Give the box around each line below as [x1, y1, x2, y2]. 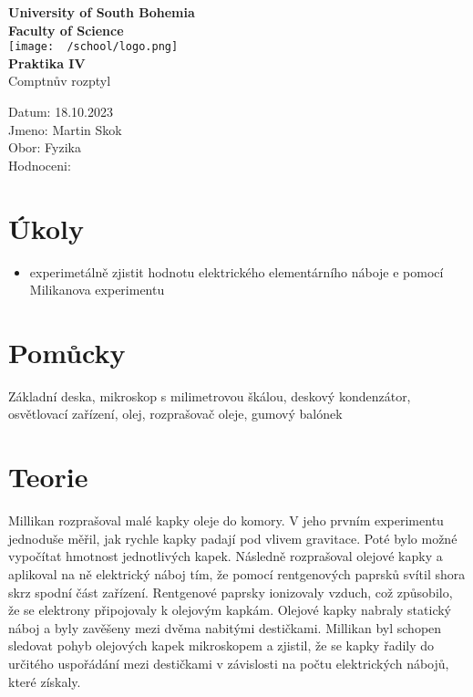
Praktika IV [8, 53, 86, 72]
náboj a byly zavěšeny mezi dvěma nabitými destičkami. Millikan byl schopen [8, 618, 442, 637]
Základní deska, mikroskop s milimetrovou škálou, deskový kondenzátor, [8, 386, 411, 405]
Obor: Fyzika [8, 138, 81, 157]
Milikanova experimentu [29, 280, 165, 299]
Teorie [8, 458, 88, 495]
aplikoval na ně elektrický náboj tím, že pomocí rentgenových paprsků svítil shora [8, 564, 466, 583]
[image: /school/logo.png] [8, 40, 179, 54]
